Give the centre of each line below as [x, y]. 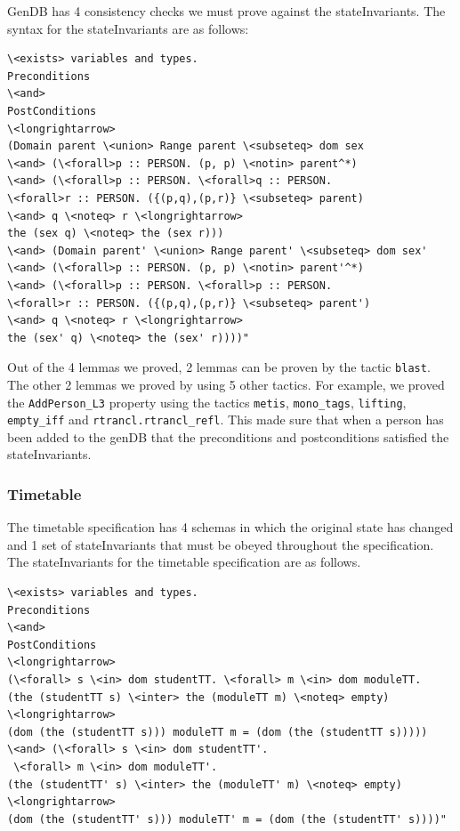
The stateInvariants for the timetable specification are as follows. [184, 562]
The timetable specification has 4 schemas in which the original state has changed [230, 527]
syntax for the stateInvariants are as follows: [128, 28]
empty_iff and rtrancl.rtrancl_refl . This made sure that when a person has [226, 420]
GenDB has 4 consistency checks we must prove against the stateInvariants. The [226, 11]
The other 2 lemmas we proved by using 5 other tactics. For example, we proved [226, 384]
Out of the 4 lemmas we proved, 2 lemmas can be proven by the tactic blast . [219, 367]
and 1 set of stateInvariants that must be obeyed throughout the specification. [221, 544]
